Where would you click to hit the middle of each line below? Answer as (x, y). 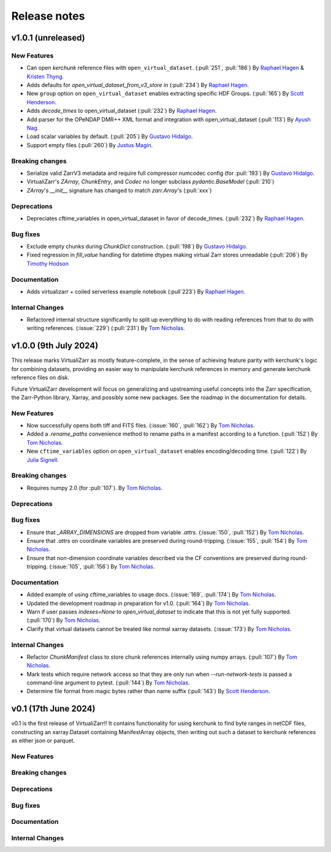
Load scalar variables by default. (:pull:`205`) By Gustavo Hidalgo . (110, 136)
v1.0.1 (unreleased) (48, 38)
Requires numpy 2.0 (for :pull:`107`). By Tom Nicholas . (94, 488)
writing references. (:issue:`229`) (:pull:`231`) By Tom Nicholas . (106, 328)
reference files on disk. (40, 378)
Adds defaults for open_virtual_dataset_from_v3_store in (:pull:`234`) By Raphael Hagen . (138, 85)
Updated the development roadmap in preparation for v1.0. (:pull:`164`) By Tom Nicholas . (139, 603)
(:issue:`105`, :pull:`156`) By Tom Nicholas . (102, 567)
